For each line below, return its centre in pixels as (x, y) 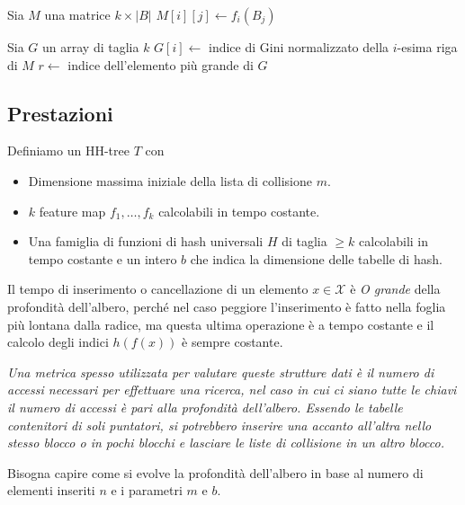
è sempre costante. (232, 342)
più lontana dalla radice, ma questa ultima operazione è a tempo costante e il (221, 324)
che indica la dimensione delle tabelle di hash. (316, 258)
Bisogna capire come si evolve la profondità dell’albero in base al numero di (215, 472)
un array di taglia (91, 47)
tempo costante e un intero (103, 258)
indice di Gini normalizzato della (299, 47)
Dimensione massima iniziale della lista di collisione (170, 180)
